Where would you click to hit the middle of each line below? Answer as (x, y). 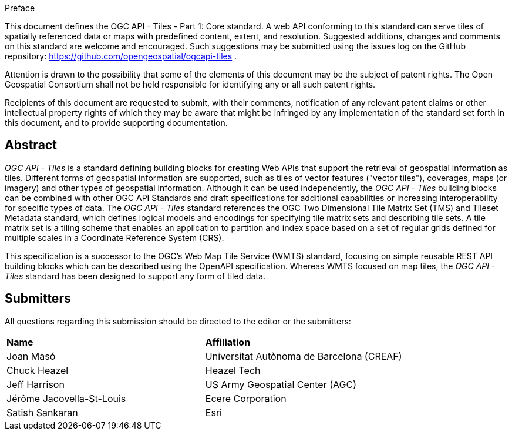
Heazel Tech (233, 370)
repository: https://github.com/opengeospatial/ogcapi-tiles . (121, 56)
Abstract (31, 145)
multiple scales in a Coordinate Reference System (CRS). (114, 237)
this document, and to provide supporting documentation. (116, 123)
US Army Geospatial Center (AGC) (281, 384)
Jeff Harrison (36, 384)
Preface (20, 8)
